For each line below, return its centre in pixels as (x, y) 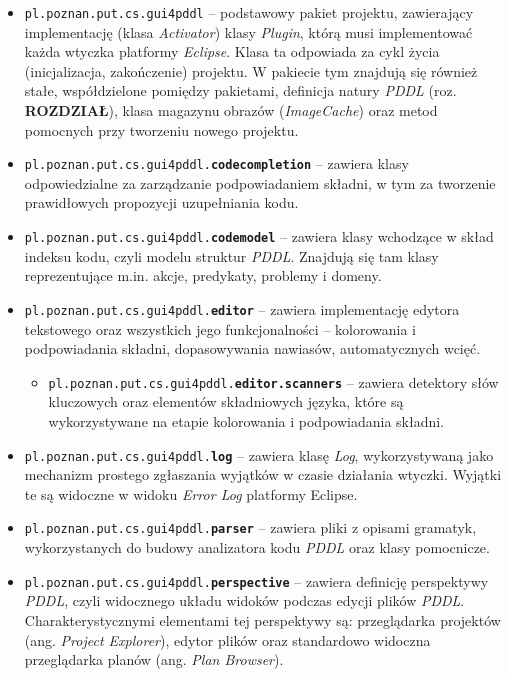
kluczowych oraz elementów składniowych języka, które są (226, 401)
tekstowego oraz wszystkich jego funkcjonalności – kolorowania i (220, 328)
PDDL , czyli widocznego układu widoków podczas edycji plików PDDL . (244, 600)
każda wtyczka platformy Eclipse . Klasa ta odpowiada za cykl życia (232, 51)
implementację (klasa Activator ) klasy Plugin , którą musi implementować (248, 31)
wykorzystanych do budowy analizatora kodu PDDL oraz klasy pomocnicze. (257, 547)
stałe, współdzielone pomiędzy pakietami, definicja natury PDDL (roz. (240, 90)
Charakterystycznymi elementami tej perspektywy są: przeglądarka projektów (262, 619)
